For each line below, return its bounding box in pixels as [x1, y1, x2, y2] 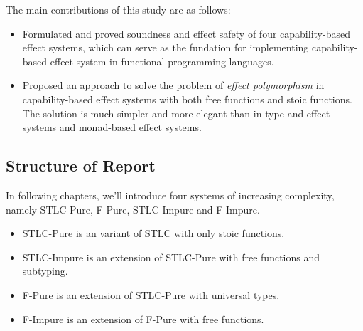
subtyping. [22, 263, 68, 278]
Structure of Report [6, 154, 156, 177]
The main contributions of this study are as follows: [6, 2, 231, 16]
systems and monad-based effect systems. [22, 120, 202, 135]
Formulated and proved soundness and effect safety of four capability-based [22, 26, 350, 41]
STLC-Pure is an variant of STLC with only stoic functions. [22, 226, 285, 241]
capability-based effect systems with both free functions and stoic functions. [22, 91, 352, 106]
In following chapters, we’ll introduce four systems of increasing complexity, [6, 187, 335, 202]
